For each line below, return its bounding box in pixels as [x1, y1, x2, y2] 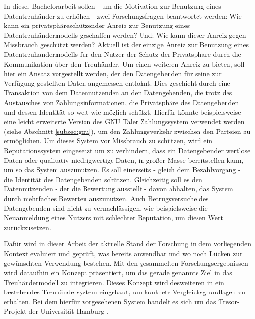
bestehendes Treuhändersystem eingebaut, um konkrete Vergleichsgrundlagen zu [4, 287, 245, 297]
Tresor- [218, 296, 240, 306]
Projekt [4, 306, 27, 316]
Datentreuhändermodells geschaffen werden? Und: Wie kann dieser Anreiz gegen [4, 29, 246, 40]
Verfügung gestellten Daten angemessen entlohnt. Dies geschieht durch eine [4, 78, 230, 88]
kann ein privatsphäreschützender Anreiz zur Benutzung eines [4, 20, 190, 30]
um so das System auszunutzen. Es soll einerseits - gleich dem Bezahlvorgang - [4, 164, 241, 175]
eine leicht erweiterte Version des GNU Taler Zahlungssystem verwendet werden [4, 116, 245, 127]
